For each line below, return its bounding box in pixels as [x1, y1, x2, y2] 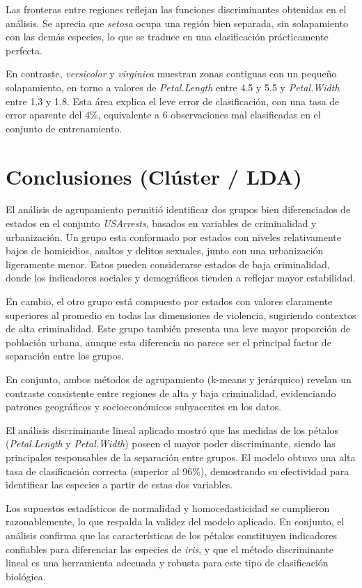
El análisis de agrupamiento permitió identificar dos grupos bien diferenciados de [6, 202, 351, 217]
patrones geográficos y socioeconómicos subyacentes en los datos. [6, 399, 282, 414]
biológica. [6, 568, 46, 583]
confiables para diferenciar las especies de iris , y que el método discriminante [6, 541, 334, 556]
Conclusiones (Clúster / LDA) [6, 162, 302, 190]
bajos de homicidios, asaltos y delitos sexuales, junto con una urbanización [6, 243, 324, 258]
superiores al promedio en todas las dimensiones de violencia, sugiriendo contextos [6, 307, 356, 322]
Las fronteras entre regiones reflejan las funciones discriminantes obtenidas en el [6, 2, 347, 16]
